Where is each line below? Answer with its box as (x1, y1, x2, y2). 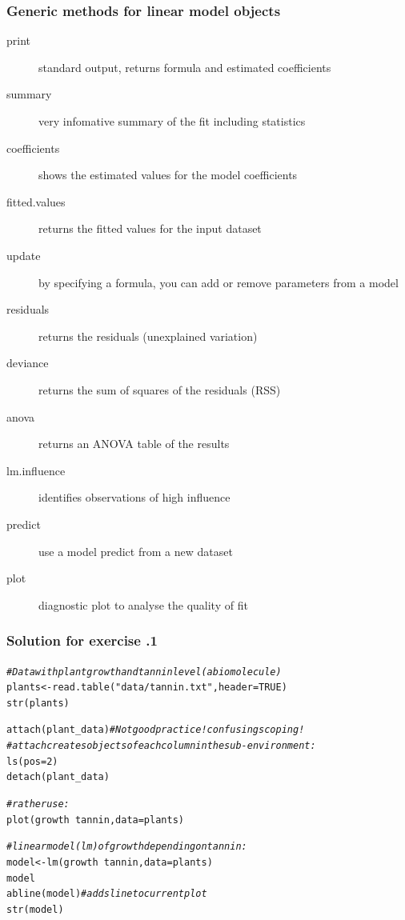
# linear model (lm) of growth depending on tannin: (6, 841, 247, 853)
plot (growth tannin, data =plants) (6, 814, 184, 826)
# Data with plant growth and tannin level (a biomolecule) (6, 666, 282, 678)
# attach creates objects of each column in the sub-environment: (6, 740, 316, 752)
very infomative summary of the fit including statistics (38, 113, 306, 129)
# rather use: (6, 798, 70, 810)
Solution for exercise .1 (6, 630, 158, 650)
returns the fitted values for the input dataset (38, 220, 262, 237)
